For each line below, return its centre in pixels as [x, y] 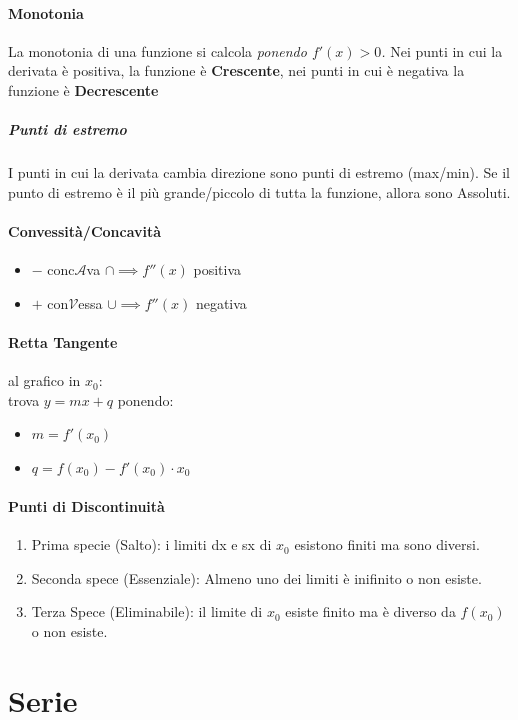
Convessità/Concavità [85, 230]
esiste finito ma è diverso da [370, 611]
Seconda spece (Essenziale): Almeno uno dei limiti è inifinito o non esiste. [256, 577]
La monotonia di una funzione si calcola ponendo [157, 50]
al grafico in [44, 380]
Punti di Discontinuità [86, 506]
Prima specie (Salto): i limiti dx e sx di [151, 544]
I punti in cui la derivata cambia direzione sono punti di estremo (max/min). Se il [259, 172]
